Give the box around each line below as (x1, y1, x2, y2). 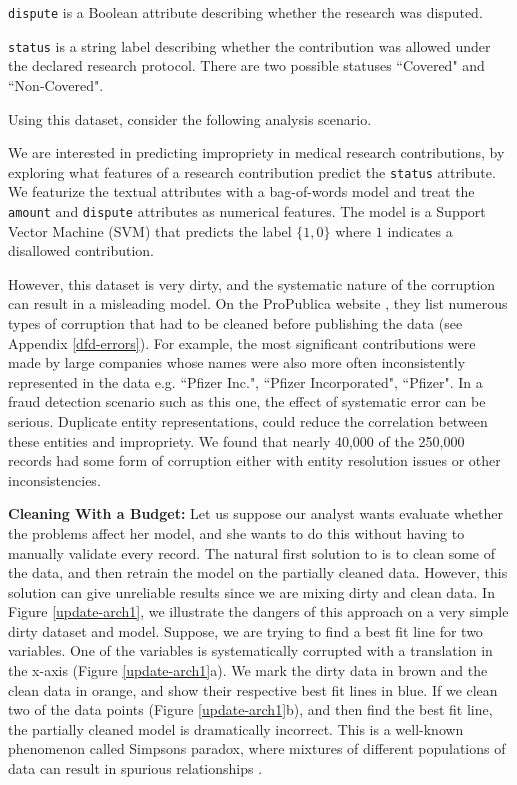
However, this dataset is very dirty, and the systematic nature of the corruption (8, 273, 496, 294)
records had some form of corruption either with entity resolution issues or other (8, 450, 501, 471)
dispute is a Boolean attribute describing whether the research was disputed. (8, 2, 483, 22)
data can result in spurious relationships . (8, 758, 263, 779)
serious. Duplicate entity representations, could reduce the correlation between (8, 410, 488, 431)
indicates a (387, 220, 453, 241)
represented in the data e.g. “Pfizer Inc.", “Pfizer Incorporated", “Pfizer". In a (8, 371, 483, 392)
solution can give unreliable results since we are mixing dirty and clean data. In (8, 581, 495, 602)
